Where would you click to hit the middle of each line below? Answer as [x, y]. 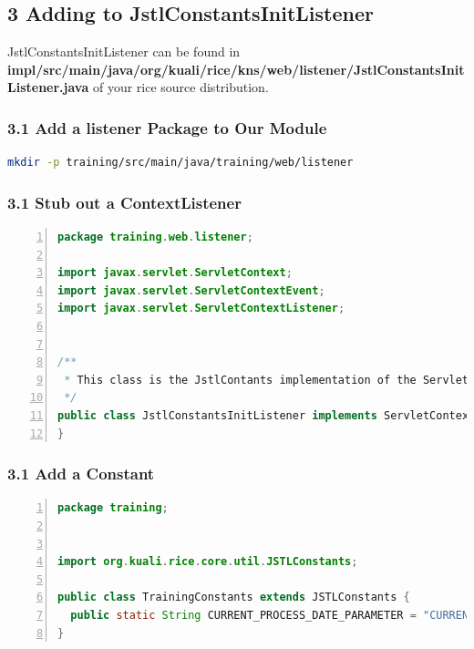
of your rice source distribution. [180, 87]
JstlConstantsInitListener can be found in [124, 52]
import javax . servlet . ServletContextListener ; [201, 309]
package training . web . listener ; [155, 237]
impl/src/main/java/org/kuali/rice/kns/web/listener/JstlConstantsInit [236, 69]
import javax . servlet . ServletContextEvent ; [191, 290]
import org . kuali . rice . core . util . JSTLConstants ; [208, 562]
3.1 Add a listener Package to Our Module [167, 127]
